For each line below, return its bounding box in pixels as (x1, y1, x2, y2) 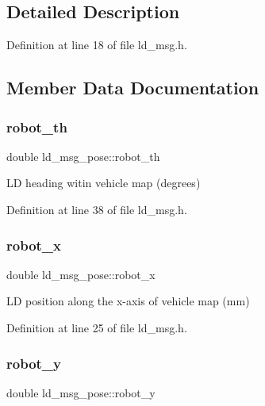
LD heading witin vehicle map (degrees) (6, 174, 201, 191)
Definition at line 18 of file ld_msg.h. (6, 36, 187, 53)
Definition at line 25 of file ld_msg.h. (6, 319, 187, 335)
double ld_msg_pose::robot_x (6, 266, 156, 282)
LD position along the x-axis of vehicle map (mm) (6, 293, 250, 309)
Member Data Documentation (6, 75, 259, 100)
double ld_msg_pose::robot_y (6, 384, 156, 400)
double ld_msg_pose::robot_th (6, 147, 160, 164)
